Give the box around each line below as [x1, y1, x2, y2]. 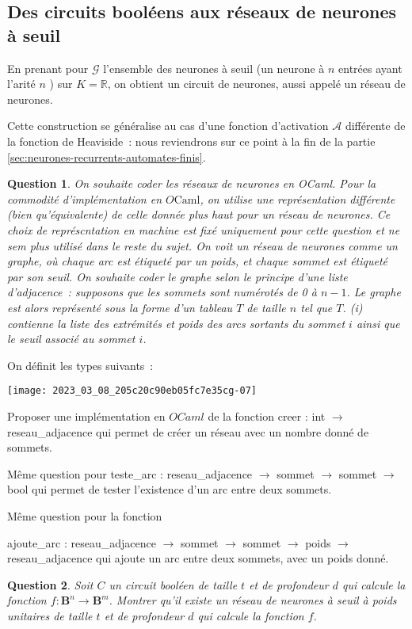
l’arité [7, 75, 36, 92]
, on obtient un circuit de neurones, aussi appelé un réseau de [107, 75, 406, 92]
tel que [300, 299, 333, 315]
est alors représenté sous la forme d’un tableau [7, 299, 233, 315]
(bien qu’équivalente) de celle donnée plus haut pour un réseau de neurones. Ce [7, 206, 391, 223]
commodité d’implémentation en [7, 190, 162, 207]
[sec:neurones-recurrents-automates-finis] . [7, 148, 206, 165]
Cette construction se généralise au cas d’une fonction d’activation [7, 117, 329, 134]
